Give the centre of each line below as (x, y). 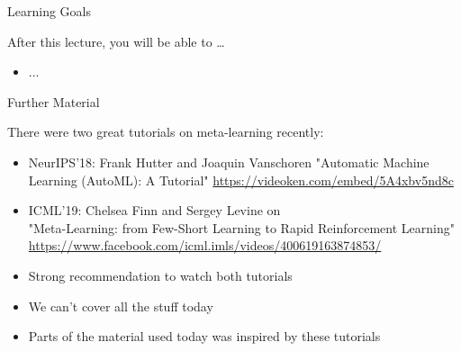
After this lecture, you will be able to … (116, 41)
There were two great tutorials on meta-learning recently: (166, 132)
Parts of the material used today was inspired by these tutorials (204, 336)
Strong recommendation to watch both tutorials (160, 275)
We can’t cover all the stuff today (121, 306)
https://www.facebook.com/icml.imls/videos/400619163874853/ (205, 245)
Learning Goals (49, 11)
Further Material (54, 101)
